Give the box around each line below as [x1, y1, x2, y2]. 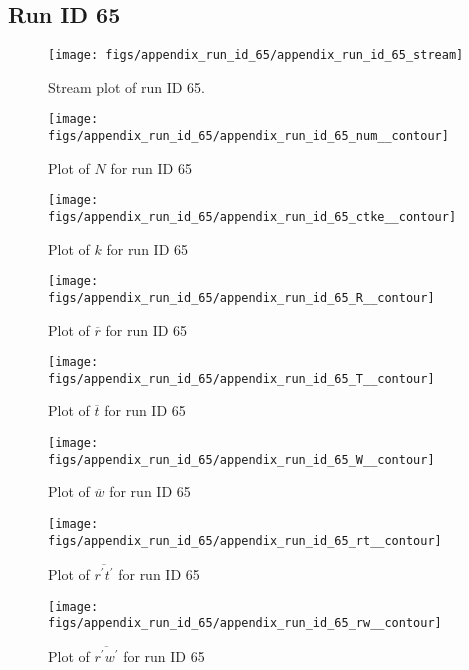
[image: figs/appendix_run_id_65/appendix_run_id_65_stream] [48, 48, 464, 63]
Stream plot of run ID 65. [48, 76, 206, 97]
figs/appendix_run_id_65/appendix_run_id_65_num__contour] [48, 129, 449, 144]
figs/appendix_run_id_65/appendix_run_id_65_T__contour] [48, 371, 435, 386]
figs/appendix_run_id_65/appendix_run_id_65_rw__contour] [48, 616, 442, 631]
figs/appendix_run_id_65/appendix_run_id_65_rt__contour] [48, 533, 442, 548]
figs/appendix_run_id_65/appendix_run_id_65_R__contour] [48, 290, 435, 305]
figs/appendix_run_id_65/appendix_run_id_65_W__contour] [48, 452, 435, 467]
